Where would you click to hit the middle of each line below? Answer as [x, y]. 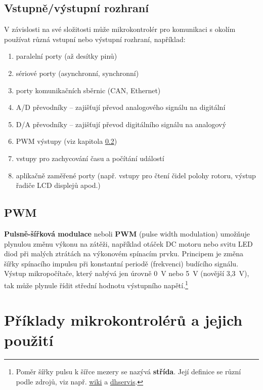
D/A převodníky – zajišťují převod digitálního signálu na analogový [121, 124]
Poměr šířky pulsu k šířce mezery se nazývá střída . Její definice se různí [128, 372]
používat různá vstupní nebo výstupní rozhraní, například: [95, 39]
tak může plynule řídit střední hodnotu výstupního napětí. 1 [96, 284]
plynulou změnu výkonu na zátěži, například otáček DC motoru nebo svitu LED [128, 243]
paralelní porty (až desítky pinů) [67, 56]
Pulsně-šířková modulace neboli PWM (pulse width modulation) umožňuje [127, 233]
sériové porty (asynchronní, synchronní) [77, 73]
